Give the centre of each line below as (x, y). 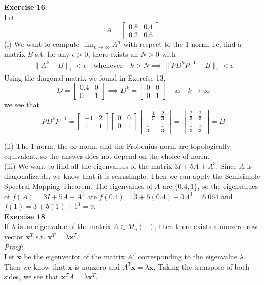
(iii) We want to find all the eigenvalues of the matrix (88, 166)
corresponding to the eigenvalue (188, 256)
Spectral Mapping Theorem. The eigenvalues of (78, 186)
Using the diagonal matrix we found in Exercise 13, (85, 77)
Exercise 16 (25, 7)
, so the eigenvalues (228, 186)
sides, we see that (32, 277)
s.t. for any (52, 54)
